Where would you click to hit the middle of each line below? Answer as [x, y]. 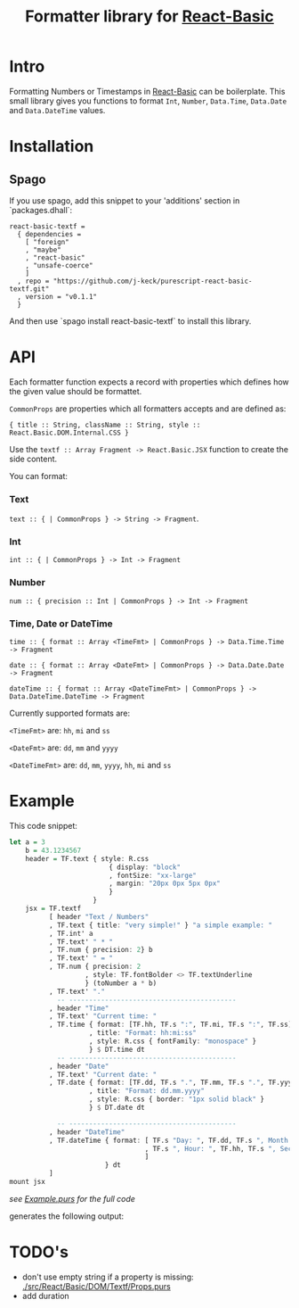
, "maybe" [44, 250]
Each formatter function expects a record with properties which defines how [149, 382]
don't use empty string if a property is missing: [108, 1277]
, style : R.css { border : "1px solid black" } [177, 1099]
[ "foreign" [47, 242]
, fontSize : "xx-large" [153, 875]
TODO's [39, 1252]
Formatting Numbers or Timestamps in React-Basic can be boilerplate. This [147, 91]
